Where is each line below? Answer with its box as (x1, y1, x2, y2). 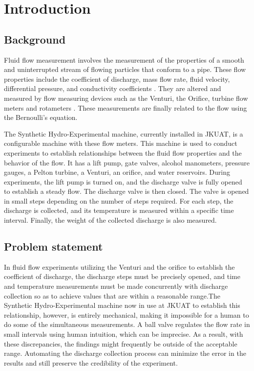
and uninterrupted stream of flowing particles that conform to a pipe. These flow (4, 64, 246, 74)
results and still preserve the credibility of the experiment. (4, 357, 178, 368)
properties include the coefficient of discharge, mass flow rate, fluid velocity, (4, 73, 230, 84)
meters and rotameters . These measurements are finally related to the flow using (4, 102, 247, 113)
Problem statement (4, 239, 103, 254)
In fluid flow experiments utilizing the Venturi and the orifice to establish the (4, 261, 235, 272)
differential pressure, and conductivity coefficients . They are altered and (4, 83, 221, 93)
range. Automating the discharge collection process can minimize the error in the (4, 348, 246, 358)
